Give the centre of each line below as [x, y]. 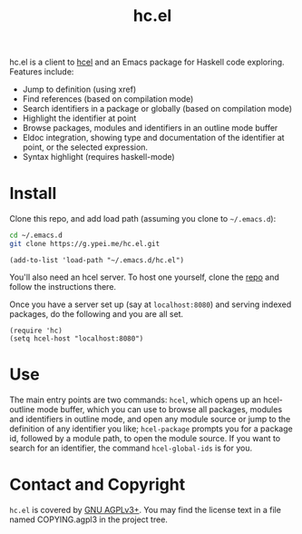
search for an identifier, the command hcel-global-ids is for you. [131, 448]
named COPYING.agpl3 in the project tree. [88, 519]
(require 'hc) [36, 331]
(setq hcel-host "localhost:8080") [77, 338]
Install [33, 194]
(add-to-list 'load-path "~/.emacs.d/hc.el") [97, 260]
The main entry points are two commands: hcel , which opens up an [135, 400]
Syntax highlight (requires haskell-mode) [98, 157]
